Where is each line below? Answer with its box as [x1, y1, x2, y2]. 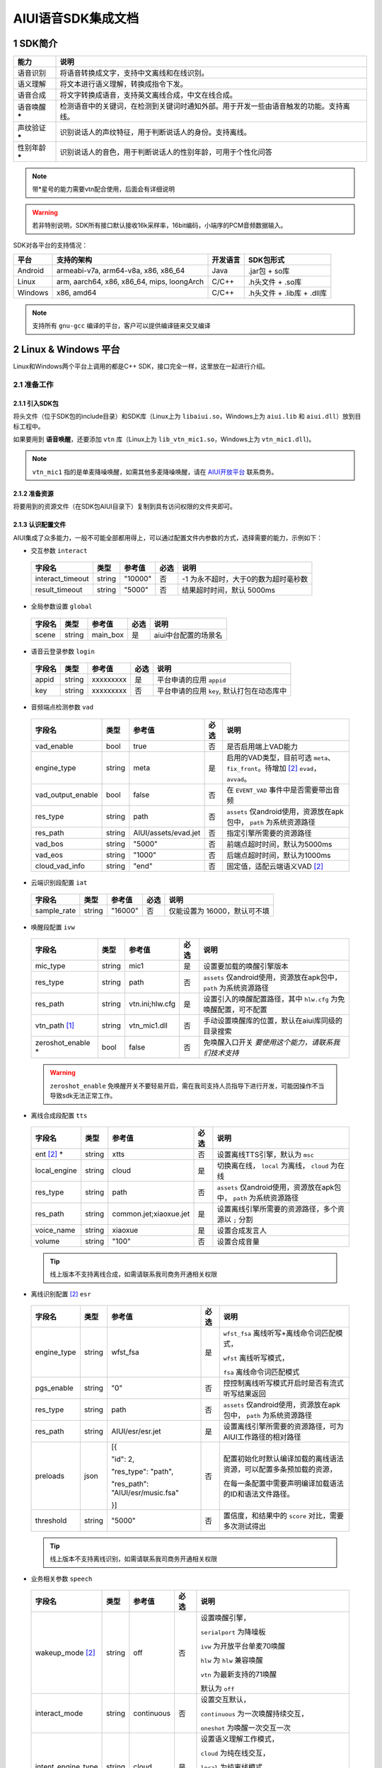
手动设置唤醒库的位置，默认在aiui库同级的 [202, 1016, 343, 1025]
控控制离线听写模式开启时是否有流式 [223, 1378, 345, 1388]
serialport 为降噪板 [200, 1627, 266, 1637]
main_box [91, 629, 124, 639]
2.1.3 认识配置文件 [13, 520, 66, 529]
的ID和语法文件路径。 [223, 1489, 295, 1499]
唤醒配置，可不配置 [202, 1005, 267, 1015]
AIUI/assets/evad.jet [133, 827, 201, 837]
